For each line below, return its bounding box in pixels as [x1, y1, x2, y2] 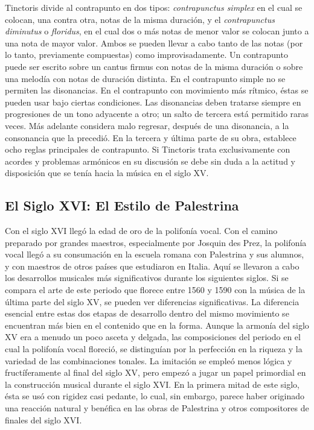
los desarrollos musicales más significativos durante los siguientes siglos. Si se [5, 271, 289, 284]
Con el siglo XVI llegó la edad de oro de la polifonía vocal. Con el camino [5, 224, 278, 237]
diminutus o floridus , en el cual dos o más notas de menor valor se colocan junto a [5, 25, 309, 37]
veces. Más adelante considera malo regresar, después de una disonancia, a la [5, 119, 289, 131]
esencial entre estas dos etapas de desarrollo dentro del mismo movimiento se [5, 307, 289, 320]
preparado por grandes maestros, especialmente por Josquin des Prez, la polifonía [5, 236, 307, 248]
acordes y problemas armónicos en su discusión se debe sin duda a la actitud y [5, 154, 295, 167]
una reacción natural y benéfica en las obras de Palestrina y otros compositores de [5, 402, 309, 414]
